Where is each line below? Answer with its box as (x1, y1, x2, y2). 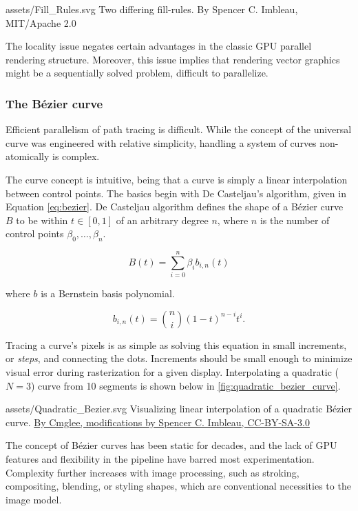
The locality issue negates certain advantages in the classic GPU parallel (6, 39, 312, 53)
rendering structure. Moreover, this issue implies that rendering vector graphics (6, 52, 340, 66)
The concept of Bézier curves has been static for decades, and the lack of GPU (6, 438, 337, 452)
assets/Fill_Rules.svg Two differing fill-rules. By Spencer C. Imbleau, (6, 2, 298, 16)
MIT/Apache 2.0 (6, 15, 76, 30)
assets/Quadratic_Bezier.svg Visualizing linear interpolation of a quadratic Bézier (6, 401, 352, 416)
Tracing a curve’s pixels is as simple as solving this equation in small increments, (6, 337, 347, 352)
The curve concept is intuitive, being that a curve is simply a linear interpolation (6, 172, 348, 186)
